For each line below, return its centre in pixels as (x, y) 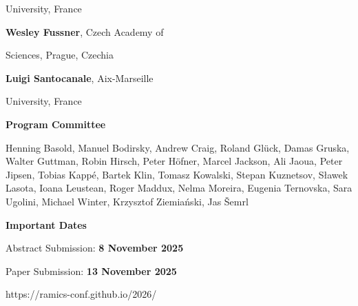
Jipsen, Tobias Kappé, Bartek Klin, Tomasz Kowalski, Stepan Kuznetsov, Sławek (177, 174)
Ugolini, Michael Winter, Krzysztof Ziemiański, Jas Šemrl (127, 201)
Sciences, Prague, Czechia (60, 55)
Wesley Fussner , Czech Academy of (85, 31)
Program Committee (56, 124)
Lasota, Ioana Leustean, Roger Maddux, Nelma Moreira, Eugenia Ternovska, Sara (179, 188)
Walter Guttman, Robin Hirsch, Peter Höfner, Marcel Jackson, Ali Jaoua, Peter (174, 161)
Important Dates (46, 224)
